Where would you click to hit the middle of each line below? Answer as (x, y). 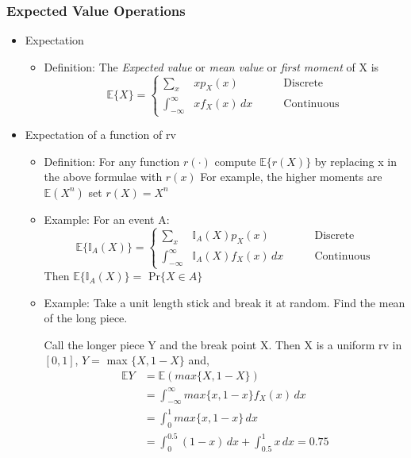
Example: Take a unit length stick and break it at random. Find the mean (225, 302)
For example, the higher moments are (291, 177)
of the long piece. (86, 318)
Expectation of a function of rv (100, 135)
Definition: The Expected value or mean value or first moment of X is (211, 66)
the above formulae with (103, 177)
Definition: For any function (112, 161)
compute (235, 161)
